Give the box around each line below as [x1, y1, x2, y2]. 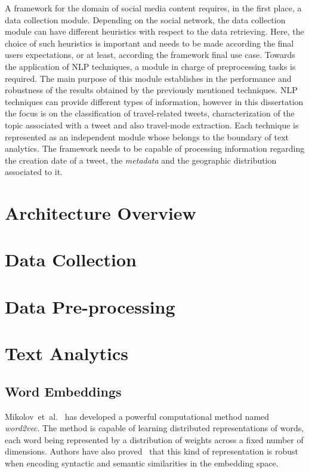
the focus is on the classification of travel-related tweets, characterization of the [5, 107, 295, 119]
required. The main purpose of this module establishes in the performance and [5, 72, 292, 84]
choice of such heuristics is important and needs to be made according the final [5, 36, 294, 49]
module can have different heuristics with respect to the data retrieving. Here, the [5, 25, 304, 38]
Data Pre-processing [5, 294, 175, 318]
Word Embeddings [5, 382, 122, 400]
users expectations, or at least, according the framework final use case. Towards [5, 48, 295, 61]
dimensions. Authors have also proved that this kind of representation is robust [5, 445, 299, 457]
